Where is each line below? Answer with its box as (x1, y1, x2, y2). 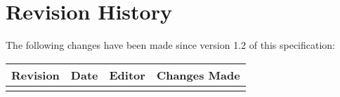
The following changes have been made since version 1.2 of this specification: (6, 38, 335, 52)
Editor (109, 66, 145, 83)
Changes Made (156, 66, 240, 83)
